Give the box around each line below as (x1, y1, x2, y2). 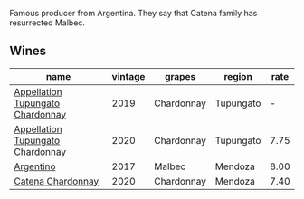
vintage (111, 70, 146, 82)
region (223, 70, 253, 82)
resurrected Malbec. (9, 17, 86, 28)
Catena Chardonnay (14, 175, 100, 187)
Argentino (14, 160, 56, 173)
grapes (164, 70, 196, 82)
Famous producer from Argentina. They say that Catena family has (9, 8, 258, 18)
